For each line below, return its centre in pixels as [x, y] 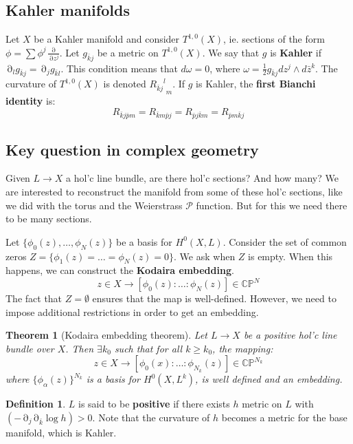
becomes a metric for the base [284, 417]
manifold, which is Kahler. [61, 433]
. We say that [231, 52]
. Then [80, 348]
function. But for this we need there [272, 205]
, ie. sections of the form [274, 39]
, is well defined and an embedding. [269, 379]
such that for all [148, 348]
